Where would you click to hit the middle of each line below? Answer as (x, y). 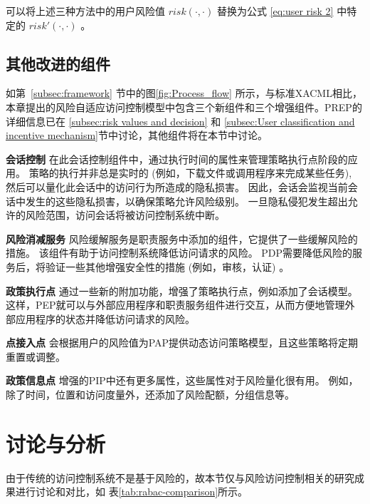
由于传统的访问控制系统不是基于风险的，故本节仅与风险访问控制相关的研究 (180, 477)
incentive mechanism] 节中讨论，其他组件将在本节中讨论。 (137, 135)
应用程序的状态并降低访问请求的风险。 (105, 318)
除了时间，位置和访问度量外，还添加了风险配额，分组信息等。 (150, 395)
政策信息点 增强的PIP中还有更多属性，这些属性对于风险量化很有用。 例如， (182, 380)
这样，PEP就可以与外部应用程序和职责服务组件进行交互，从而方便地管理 (175, 305)
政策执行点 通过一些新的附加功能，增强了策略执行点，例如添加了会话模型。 (182, 290)
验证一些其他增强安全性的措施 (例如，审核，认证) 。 (167, 266)
